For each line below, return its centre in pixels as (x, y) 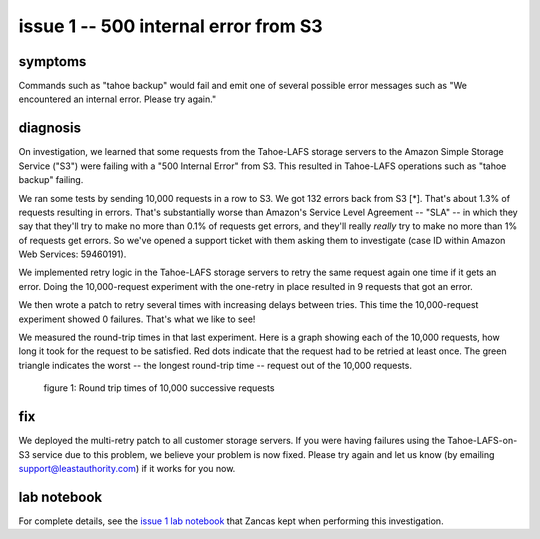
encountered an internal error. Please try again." (117, 99)
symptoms (52, 61)
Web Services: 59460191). (72, 254)
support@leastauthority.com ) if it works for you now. (127, 468)
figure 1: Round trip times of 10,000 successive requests (159, 388)
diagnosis (50, 128)
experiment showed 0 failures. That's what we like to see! (137, 319)
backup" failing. (51, 180)
